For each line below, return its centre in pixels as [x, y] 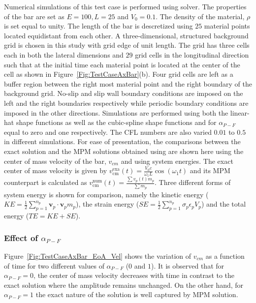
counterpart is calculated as [46, 182]
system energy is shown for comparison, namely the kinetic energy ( [106, 194]
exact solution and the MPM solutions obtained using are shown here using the [124, 151]
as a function [225, 256]
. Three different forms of [193, 182]
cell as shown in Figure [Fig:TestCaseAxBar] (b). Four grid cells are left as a [119, 74]
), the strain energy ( [108, 204]
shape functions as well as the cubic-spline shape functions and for [116, 122]
